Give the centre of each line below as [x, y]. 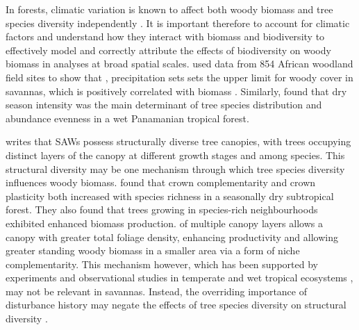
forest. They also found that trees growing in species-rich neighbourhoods [162, 209]
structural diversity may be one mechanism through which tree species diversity [175, 168]
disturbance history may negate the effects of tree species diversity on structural [176, 305]
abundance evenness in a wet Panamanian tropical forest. [127, 118]
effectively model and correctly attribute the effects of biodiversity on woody [168, 50]
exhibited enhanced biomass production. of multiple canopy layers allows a [164, 223]
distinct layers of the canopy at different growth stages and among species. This [175, 155]
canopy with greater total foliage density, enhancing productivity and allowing [172, 237]
